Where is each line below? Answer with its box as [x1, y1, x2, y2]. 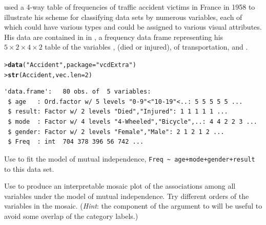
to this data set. [4, 163, 54, 174]
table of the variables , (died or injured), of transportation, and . [45, 41, 248, 52]
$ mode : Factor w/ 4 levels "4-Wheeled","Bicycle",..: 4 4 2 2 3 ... [8, 118, 257, 126]
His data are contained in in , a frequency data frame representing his [4, 31, 223, 42]
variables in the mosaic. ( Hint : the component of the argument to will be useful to [4, 200, 262, 211]
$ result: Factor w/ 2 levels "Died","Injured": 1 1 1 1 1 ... [8, 108, 228, 116]
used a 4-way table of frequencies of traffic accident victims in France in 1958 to [4, 2, 255, 12]
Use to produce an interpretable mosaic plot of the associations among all [4, 181, 236, 191]
